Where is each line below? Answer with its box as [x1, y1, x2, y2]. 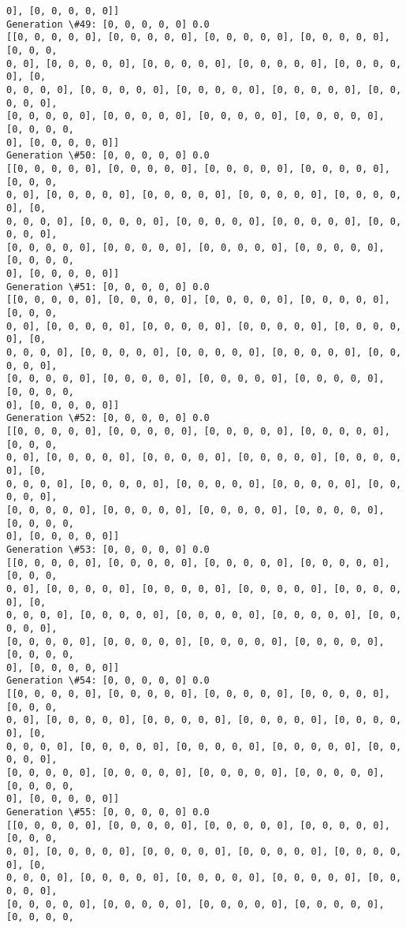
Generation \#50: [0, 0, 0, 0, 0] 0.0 [6, 150, 210, 162]
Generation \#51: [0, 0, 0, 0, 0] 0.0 [6, 281, 210, 293]
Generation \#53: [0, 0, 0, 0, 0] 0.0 [6, 543, 210, 555]
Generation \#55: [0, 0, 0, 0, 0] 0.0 [6, 807, 210, 818]
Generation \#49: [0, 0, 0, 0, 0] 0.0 [6, 18, 210, 30]
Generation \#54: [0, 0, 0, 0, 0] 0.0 [6, 675, 210, 687]
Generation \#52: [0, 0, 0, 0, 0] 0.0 [6, 412, 210, 424]
